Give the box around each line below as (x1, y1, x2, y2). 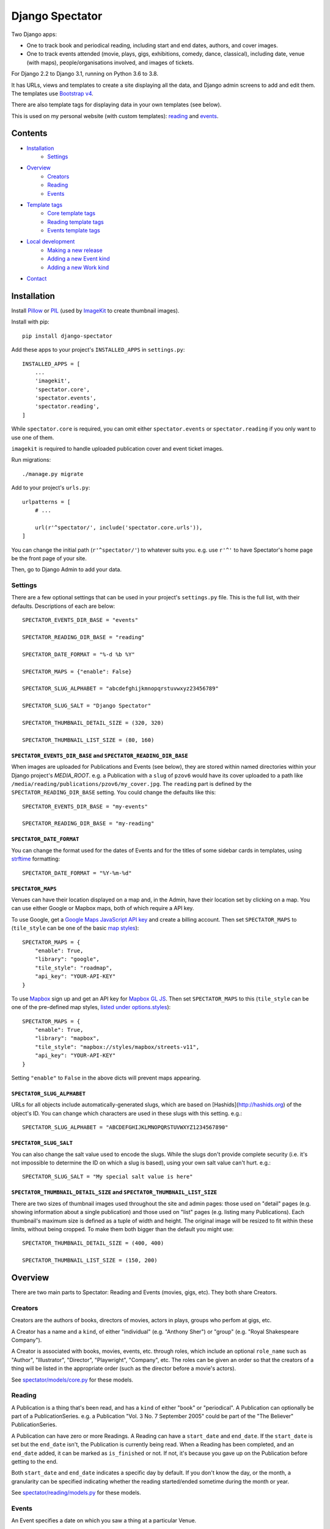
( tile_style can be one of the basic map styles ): (11, 924, 139, 932)
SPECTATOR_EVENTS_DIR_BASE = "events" (22, 616, 139, 624)
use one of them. (11, 434, 54, 441)
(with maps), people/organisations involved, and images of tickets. (26, 59, 194, 66)
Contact (26, 275, 47, 283)
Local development (26, 238, 75, 245)
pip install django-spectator (22, 332, 113, 339)
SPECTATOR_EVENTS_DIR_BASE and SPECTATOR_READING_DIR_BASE (11, 752, 189, 759)
